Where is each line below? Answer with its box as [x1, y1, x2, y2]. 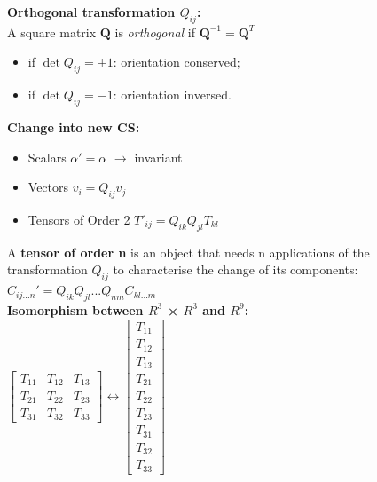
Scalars [27, 147, 67, 166]
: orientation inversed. [113, 85, 232, 104]
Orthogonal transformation [7, 3, 176, 20]
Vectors [27, 178, 69, 196]
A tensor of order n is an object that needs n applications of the [7, 242, 370, 261]
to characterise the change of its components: [113, 260, 358, 279]
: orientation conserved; [113, 52, 240, 71]
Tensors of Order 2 [27, 209, 130, 228]
